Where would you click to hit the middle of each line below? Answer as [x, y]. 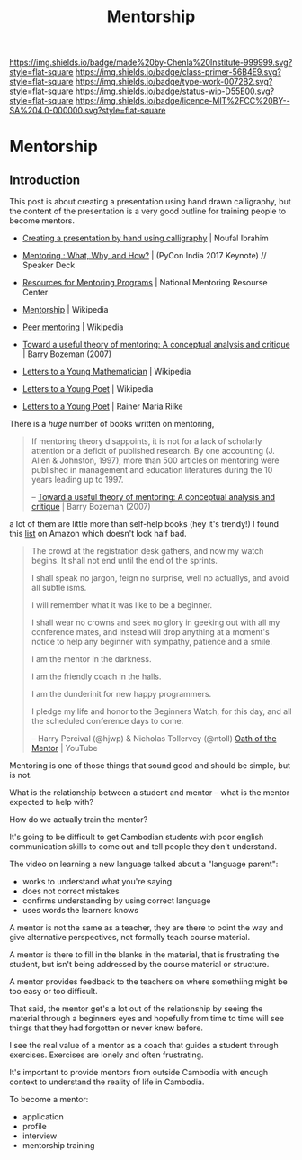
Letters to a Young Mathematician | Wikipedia [107, 372]
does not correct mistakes [71, 891]
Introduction [45, 180]
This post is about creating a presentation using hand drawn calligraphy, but [151, 202]
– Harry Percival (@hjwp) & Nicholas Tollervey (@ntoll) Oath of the [154, 739]
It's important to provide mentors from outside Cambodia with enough [139, 1073]
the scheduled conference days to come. [107, 721]
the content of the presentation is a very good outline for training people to [147, 211]
